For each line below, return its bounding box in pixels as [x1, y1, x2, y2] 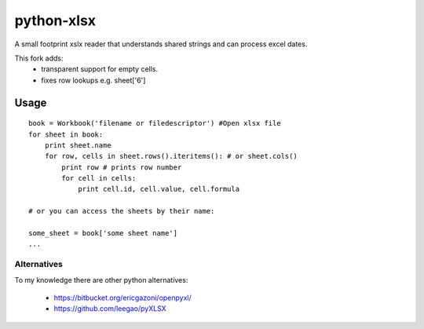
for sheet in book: [28, 130, 104, 139]
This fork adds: [14, 53, 64, 63]
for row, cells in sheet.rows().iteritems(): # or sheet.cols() [44, 152, 298, 161]
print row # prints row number [61, 163, 182, 172]
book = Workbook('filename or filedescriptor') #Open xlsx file [28, 119, 282, 128]
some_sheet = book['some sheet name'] [28, 228, 178, 238]
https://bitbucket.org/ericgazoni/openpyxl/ [53, 293, 192, 302]
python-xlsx [14, 12, 97, 29]
